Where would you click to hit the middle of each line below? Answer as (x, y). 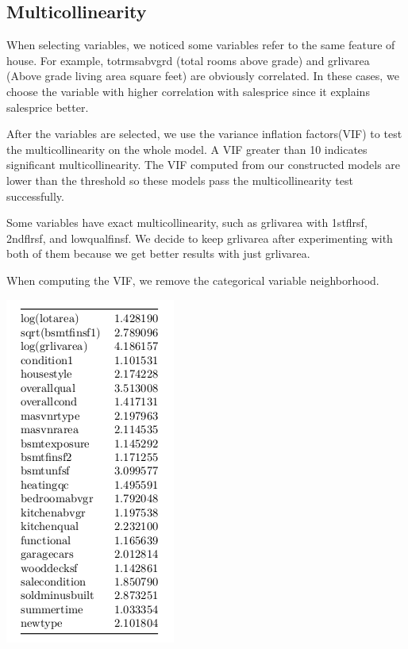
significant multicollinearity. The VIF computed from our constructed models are (204, 165)
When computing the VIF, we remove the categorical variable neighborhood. (193, 280)
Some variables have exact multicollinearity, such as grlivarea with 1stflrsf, (187, 223)
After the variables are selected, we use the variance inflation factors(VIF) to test (204, 134)
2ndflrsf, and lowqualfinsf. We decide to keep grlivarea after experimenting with (200, 238)
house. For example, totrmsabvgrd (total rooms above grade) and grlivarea (188, 60)
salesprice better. (48, 107)
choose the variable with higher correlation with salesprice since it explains (188, 91)
